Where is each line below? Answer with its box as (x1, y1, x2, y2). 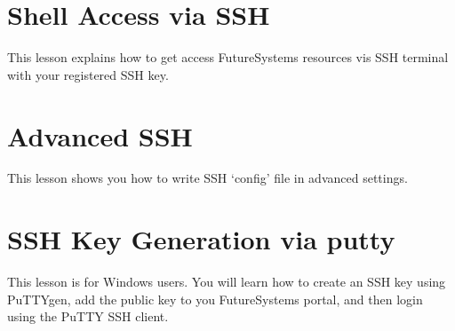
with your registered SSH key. (7, 65, 169, 83)
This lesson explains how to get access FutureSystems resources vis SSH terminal (7, 48, 449, 67)
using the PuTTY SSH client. (7, 307, 169, 326)
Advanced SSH (7, 117, 193, 154)
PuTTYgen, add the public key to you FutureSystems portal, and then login (7, 289, 423, 308)
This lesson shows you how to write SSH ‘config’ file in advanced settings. (7, 169, 408, 187)
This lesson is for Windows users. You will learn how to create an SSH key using (7, 272, 446, 291)
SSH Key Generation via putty (7, 221, 395, 257)
